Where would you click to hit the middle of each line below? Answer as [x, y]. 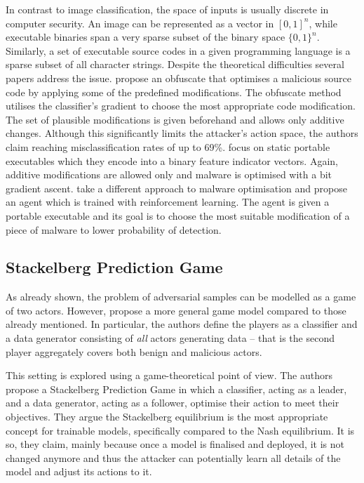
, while [323, 23]
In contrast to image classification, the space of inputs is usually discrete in [167, 9]
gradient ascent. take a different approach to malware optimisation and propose [176, 188]
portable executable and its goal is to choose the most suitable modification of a [178, 215]
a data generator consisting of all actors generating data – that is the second [170, 338]
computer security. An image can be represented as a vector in [140, 23]
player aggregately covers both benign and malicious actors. [134, 351]
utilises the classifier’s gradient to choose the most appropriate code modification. [181, 106]
